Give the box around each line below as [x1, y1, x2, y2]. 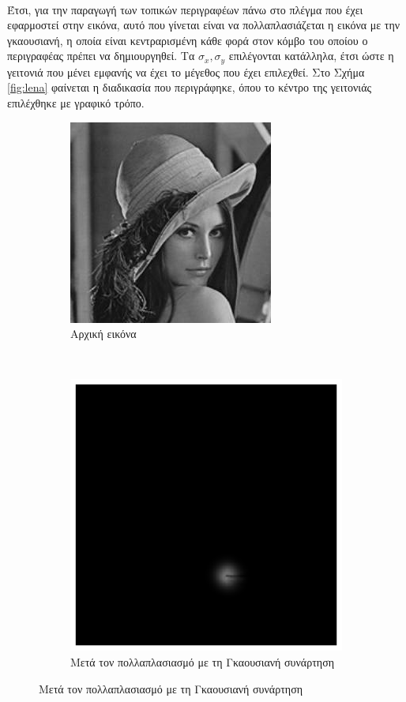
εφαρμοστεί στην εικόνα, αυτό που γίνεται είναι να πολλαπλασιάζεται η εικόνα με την [7, 17, 400, 33]
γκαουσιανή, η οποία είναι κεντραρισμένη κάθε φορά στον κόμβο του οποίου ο [7, 32, 368, 48]
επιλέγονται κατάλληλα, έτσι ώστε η [228, 47, 394, 64]
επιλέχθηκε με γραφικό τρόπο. [7, 95, 145, 111]
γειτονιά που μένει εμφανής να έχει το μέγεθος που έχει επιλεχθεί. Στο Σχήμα [7, 63, 365, 80]
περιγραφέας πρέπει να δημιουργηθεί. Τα [7, 47, 195, 64]
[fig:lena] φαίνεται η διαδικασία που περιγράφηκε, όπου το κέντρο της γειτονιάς [7, 79, 372, 96]
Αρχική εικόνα [70, 325, 137, 342]
